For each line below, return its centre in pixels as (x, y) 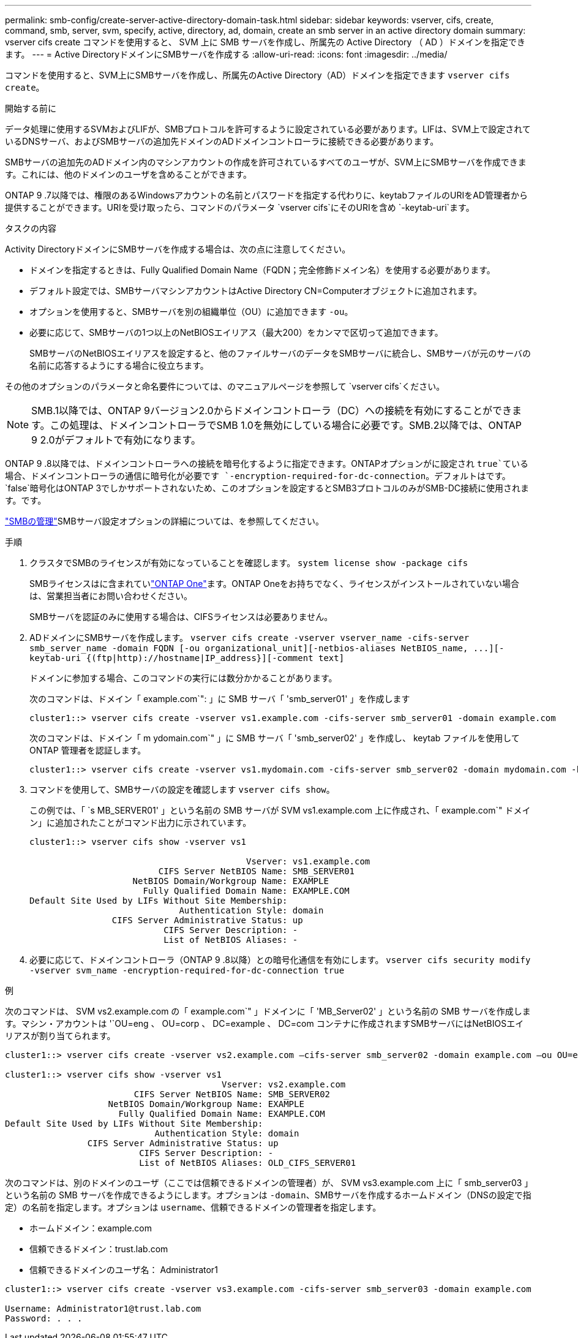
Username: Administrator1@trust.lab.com (103, 1309)
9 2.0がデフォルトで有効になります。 (116, 440)
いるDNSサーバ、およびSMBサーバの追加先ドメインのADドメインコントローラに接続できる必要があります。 (222, 141)
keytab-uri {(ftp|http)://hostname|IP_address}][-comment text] (187, 658)
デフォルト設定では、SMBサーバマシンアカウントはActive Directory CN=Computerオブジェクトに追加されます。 (256, 291)
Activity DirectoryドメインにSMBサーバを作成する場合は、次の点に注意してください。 (178, 249)
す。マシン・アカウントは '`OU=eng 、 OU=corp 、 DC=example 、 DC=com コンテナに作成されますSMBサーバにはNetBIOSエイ (265, 1023)
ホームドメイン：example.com (91, 1228)
